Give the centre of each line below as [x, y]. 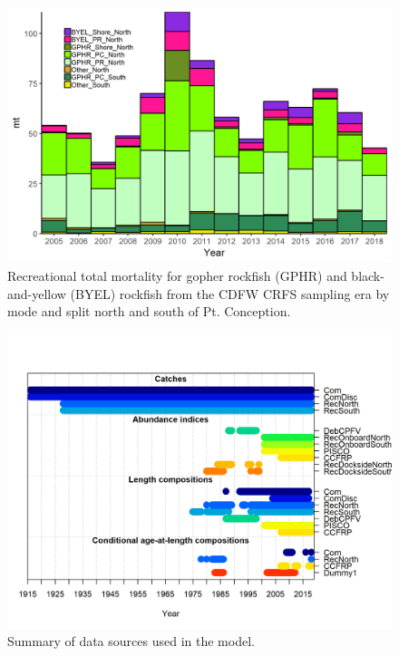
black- [368, 275]
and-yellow [37, 293]
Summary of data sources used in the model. [131, 641]
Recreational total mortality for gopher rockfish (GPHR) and [177, 275]
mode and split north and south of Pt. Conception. [149, 311]
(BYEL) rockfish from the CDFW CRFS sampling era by [230, 293]
